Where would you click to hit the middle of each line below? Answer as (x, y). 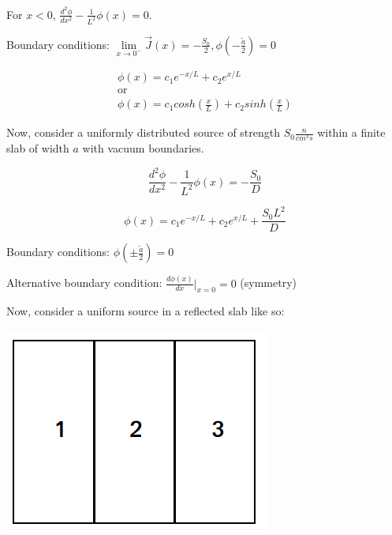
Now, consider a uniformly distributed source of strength (144, 132)
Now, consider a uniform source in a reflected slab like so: (146, 311)
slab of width (38, 148)
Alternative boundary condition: (84, 283)
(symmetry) (268, 283)
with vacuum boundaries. (143, 148)
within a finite (351, 132)
